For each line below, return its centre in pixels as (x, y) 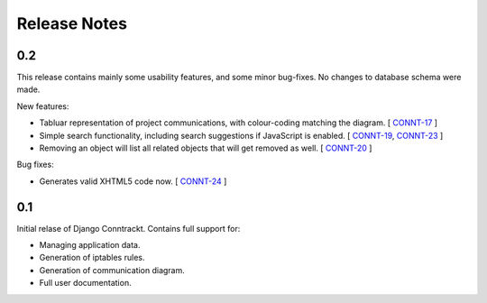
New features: (43, 106)
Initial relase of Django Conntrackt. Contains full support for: (129, 228)
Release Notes (72, 23)
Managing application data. (90, 245)
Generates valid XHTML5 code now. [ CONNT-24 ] (133, 181)
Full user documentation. (85, 283)
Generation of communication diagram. (112, 270)
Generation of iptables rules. (92, 258)
